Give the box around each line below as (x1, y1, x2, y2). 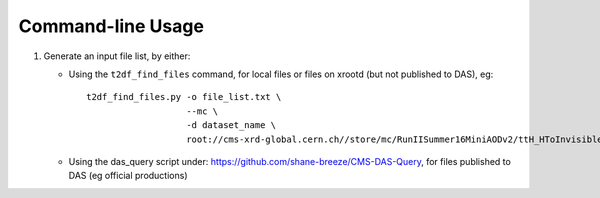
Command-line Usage (18, 15, 205, 37)
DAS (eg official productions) (68, 170, 189, 182)
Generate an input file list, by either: (43, 50, 191, 62)
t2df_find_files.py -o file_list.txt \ (86, 91, 282, 103)
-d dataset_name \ (186, 120, 277, 131)
